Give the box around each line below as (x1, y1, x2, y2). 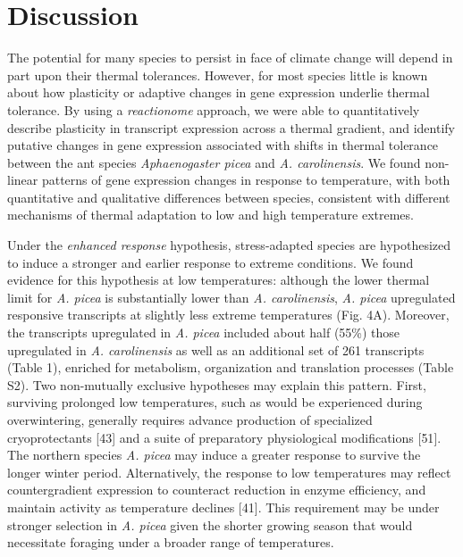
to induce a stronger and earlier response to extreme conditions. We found (7, 253, 414, 271)
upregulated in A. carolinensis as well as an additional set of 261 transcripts (7, 340, 425, 359)
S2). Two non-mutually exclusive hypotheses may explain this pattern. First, (7, 375, 426, 394)
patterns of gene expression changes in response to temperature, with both (41, 170, 450, 189)
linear (7, 170, 38, 189)
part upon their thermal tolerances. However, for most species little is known (7, 65, 428, 84)
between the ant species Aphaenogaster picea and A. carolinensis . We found (7, 153, 421, 171)
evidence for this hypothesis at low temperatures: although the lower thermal (7, 270, 430, 289)
